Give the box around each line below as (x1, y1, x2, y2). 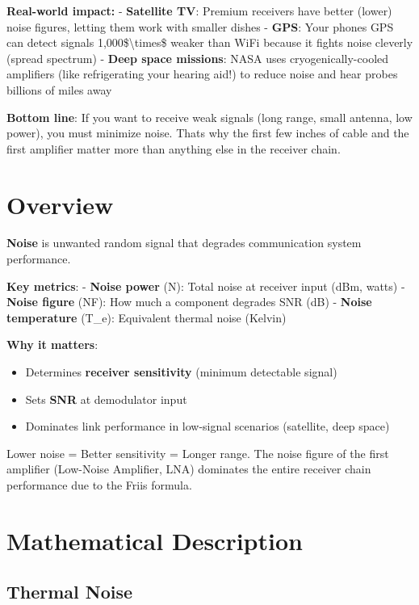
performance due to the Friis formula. (6, 477, 192, 493)
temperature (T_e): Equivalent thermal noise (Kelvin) (6, 309, 287, 326)
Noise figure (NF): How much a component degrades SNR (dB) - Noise (6, 293, 372, 310)
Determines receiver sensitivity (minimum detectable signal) (25, 363, 337, 380)
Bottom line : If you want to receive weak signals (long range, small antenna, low (6, 108, 413, 125)
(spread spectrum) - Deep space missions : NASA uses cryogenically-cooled (6, 49, 389, 66)
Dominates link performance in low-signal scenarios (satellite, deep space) (25, 418, 390, 435)
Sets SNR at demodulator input (25, 390, 187, 407)
